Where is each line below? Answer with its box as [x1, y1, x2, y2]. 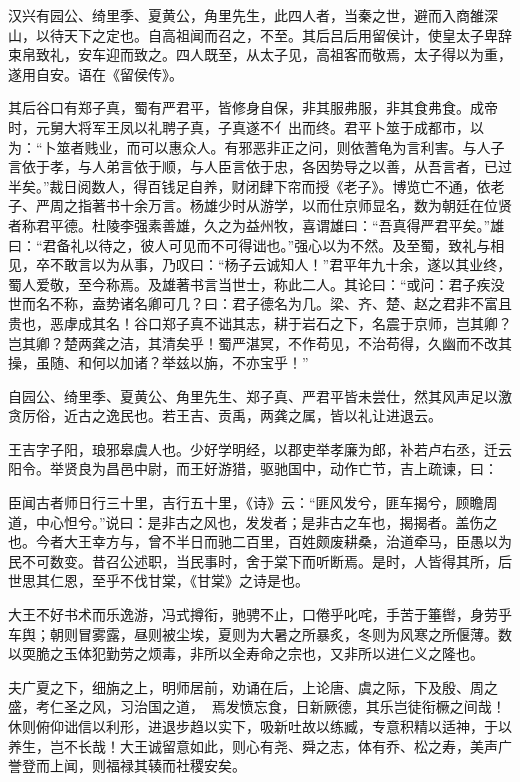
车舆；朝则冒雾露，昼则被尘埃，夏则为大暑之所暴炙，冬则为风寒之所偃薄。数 [8, 623, 512, 644]
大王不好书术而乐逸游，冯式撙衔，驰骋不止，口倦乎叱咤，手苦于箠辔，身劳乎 [8, 604, 512, 625]
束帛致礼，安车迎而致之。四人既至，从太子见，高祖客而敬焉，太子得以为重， [8, 44, 512, 65]
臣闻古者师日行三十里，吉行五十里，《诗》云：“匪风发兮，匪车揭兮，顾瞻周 [8, 492, 498, 513]
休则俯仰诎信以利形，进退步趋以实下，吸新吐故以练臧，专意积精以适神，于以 [8, 716, 512, 736]
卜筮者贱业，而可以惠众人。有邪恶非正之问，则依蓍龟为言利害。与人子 [42, 136, 505, 157]
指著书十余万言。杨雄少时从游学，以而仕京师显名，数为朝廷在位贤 [77, 195, 512, 216]
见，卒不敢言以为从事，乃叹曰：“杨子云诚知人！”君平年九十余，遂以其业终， [8, 254, 512, 275]
